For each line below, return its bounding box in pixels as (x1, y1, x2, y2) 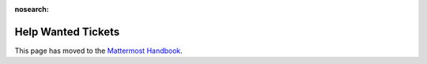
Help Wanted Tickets (14, 24, 120, 39)
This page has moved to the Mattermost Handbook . (14, 46, 183, 55)
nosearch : (14, 5, 49, 13)
